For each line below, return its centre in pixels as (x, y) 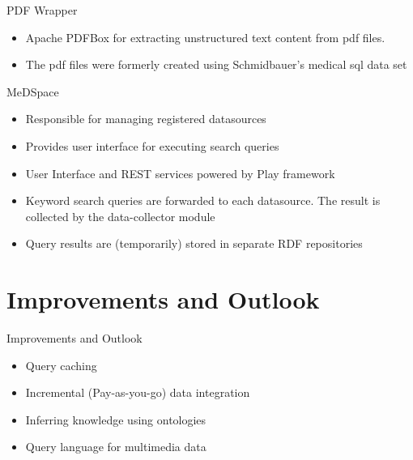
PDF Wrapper (42, 10)
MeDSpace (33, 91)
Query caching (61, 365)
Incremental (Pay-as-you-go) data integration (138, 392)
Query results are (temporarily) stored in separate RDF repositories (194, 243)
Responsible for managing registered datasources (146, 119)
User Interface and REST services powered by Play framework (180, 173)
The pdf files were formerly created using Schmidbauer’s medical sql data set (216, 64)
